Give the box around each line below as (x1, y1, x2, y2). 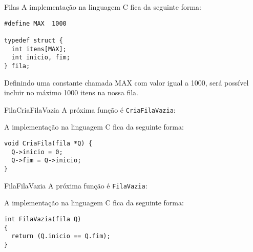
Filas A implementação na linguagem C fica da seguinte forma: (4, 2, 201, 12)
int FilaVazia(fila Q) (4, 215, 81, 223)
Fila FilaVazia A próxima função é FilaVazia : (4, 180, 147, 191)
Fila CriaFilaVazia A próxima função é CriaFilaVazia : (4, 104, 176, 115)
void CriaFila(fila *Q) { (4, 139, 92, 147)
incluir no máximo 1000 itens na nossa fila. (4, 87, 138, 98)
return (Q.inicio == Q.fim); (11, 233, 111, 240)
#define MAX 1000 (4, 19, 67, 27)
